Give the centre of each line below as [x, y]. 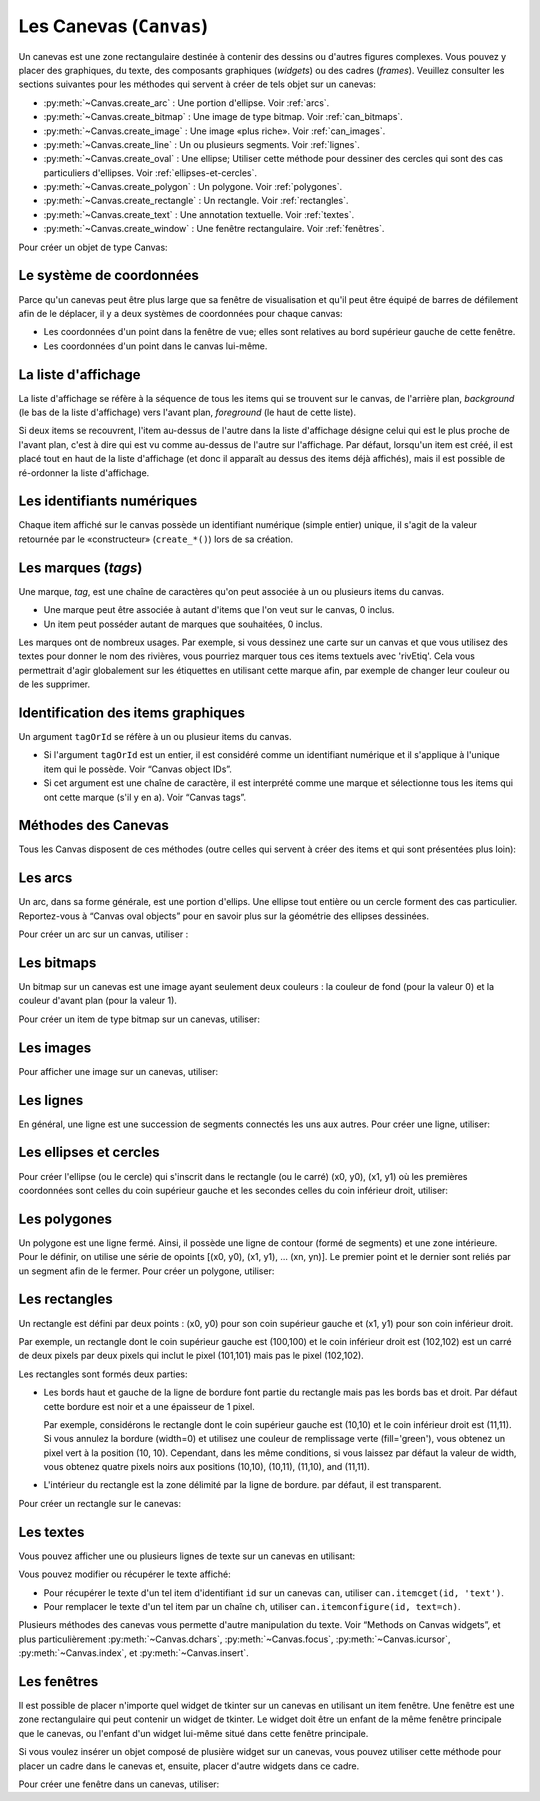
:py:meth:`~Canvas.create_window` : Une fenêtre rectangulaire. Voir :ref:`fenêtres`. [214, 229]
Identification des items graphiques [131, 712]
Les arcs [45, 878]
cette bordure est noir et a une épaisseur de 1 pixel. [149, 1406]
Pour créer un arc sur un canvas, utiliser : [103, 934]
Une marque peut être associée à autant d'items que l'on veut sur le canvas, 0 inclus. [219, 610]
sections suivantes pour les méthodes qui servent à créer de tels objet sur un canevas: [197, 84]
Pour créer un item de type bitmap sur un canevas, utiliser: [139, 1019]
